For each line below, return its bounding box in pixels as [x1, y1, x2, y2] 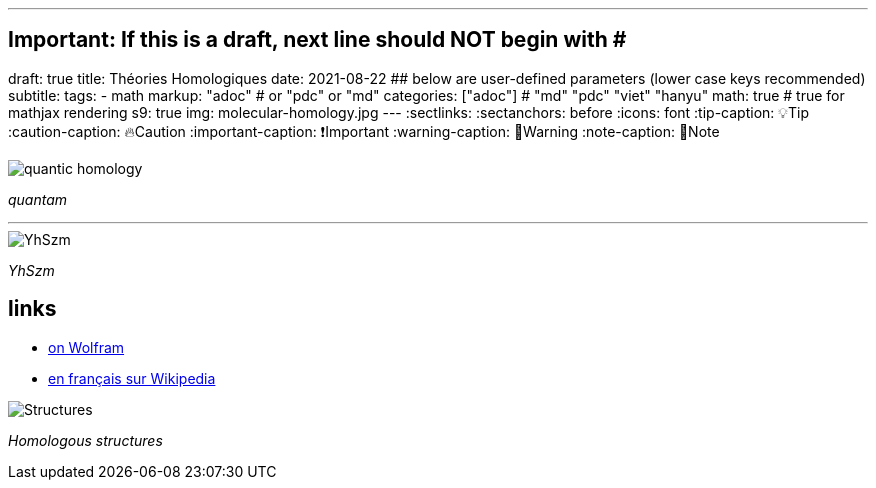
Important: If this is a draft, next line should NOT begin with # [8, 27, 627, 53]
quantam [8, 190, 68, 208]
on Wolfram [48, 338, 125, 356]
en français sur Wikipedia [48, 369, 216, 387]
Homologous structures [8, 431, 163, 449]
